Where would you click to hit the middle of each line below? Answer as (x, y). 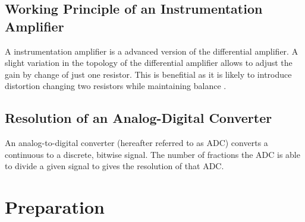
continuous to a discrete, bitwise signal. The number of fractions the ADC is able (152, 154)
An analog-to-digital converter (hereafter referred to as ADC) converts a (136, 143)
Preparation (55, 207)
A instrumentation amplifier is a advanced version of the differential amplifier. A (152, 51)
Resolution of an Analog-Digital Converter (139, 118)
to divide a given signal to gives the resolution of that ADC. (114, 166)
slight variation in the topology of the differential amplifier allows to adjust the (149, 63)
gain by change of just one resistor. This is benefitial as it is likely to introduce (148, 74)
